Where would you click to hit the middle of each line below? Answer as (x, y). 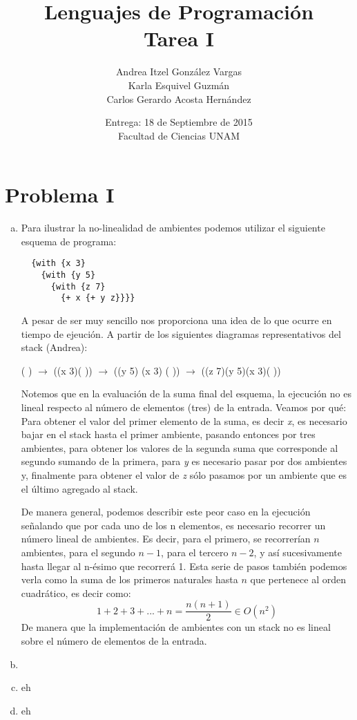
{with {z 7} (78, 286)
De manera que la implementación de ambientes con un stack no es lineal (176, 627)
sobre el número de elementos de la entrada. (114, 640)
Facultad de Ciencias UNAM (179, 135)
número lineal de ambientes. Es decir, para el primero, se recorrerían (166, 539)
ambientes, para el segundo (78, 552)
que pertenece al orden (298, 579)
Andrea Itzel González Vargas (179, 72)
